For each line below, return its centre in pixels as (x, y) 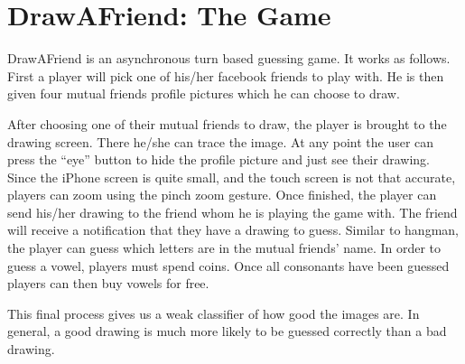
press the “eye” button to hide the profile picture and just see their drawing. (219, 159)
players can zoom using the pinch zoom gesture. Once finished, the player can (222, 195)
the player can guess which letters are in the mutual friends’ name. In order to (224, 248)
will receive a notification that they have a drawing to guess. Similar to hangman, (233, 230)
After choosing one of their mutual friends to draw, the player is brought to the (227, 123)
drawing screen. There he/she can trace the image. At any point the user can (221, 141)
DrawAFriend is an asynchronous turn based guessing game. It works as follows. (229, 58)
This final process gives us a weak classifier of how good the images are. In (214, 313)
